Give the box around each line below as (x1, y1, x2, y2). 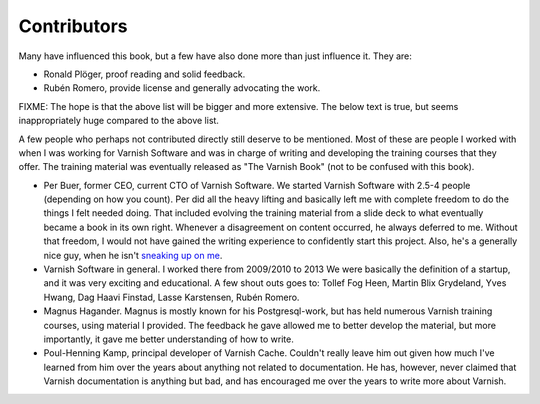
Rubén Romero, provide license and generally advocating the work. (43, 82, 321, 94)
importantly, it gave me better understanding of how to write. (43, 333, 294, 345)
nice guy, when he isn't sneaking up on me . (43, 249, 223, 261)
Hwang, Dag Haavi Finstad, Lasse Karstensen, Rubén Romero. (43, 291, 300, 303)
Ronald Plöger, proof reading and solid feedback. (43, 68, 246, 80)
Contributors (18, 15, 129, 37)
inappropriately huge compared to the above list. (18, 115, 220, 127)
